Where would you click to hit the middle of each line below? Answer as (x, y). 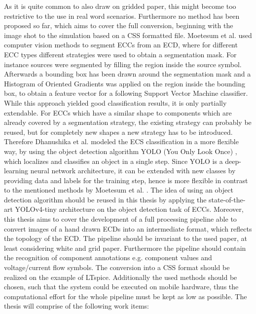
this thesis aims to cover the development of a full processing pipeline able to (120, 219)
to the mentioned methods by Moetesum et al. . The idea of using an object (119, 190)
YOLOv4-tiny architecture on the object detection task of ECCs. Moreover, (129, 209)
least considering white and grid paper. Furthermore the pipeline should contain (125, 248)
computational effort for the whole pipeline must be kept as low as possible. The (126, 296)
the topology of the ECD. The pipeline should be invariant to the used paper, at (126, 238)
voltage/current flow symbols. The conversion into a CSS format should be (117, 267)
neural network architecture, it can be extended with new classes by (133, 171)
